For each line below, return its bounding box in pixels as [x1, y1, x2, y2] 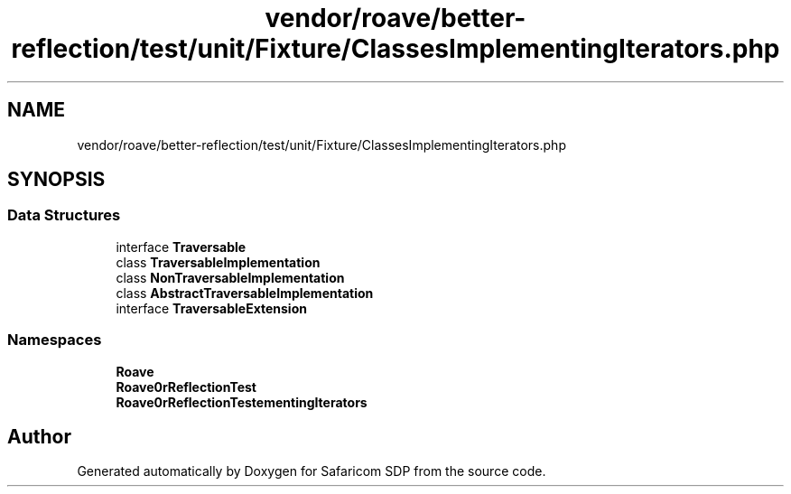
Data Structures [7, 206, 121, 225]
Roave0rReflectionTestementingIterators [116, 394, 368, 410]
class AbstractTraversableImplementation [116, 284, 374, 301]
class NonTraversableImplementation [116, 269, 345, 285]
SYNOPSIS [7, 168, 106, 191]
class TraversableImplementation [116, 254, 321, 270]
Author [7, 424, 71, 448]
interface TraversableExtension [116, 300, 307, 316]
